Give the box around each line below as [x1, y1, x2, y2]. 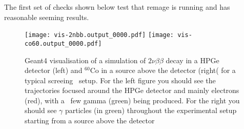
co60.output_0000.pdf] [25, 40, 102, 47]
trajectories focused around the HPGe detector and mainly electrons [25, 85, 239, 96]
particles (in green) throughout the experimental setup [65, 105, 237, 116]
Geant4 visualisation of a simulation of [25, 54, 146, 65]
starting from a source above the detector [25, 115, 155, 126]
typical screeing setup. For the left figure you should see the [25, 75, 216, 85]
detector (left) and [25, 65, 83, 76]
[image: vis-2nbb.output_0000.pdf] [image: [25, 31, 174, 39]
